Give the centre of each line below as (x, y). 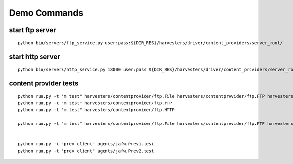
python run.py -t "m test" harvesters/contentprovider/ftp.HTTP (96, 110)
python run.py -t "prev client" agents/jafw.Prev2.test (86, 151)
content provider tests (44, 83)
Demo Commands (46, 13)
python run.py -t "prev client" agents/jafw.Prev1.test (86, 144)
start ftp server (32, 30)
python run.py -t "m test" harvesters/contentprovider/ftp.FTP (95, 103)
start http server (35, 57)
